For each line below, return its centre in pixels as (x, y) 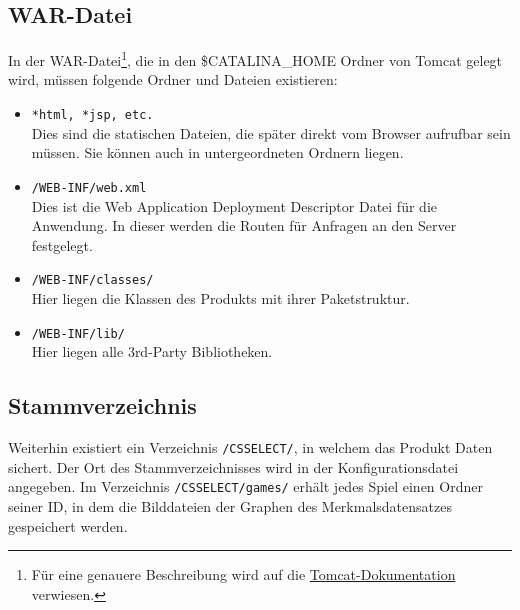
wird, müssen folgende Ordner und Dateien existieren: (173, 79)
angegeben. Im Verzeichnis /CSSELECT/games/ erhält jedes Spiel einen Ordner (245, 486)
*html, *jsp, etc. (92, 115)
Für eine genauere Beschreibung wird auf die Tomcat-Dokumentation (243, 574)
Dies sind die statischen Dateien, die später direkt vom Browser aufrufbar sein (271, 132)
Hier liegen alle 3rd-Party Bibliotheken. (152, 351)
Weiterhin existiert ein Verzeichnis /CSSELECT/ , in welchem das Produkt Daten (250, 447)
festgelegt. (62, 244)
